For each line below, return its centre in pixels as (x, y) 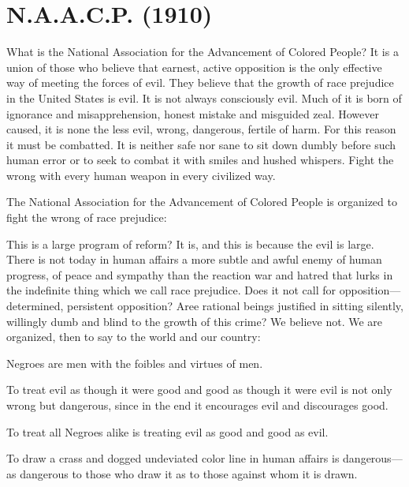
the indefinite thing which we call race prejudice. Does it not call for (171, 290)
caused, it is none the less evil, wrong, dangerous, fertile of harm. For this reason (201, 129)
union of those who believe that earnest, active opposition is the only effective (194, 67)
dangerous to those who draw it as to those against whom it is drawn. (189, 473)
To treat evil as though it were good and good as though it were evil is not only (199, 390)
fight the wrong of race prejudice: (87, 217)
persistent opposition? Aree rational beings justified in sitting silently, (235, 306)
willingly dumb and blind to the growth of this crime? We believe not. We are (194, 321)
